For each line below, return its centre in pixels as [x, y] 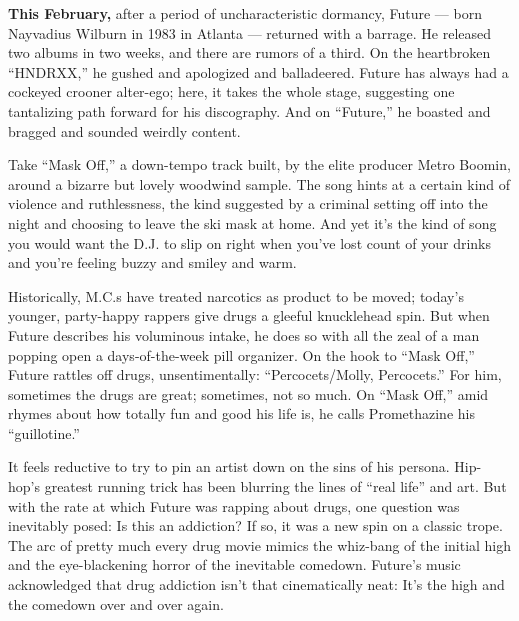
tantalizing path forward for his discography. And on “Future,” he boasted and [249, 110]
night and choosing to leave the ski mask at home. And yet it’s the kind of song [252, 222]
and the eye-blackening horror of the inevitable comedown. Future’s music [234, 564]
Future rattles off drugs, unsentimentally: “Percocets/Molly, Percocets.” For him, [255, 374]
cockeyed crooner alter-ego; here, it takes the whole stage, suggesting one [231, 91]
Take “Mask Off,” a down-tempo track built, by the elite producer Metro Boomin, [259, 164]
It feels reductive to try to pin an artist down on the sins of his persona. [229, 466]
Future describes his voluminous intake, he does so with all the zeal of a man [244, 334]
